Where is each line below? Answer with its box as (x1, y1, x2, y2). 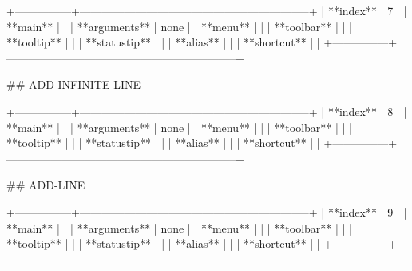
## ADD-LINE (6, 177, 85, 193)
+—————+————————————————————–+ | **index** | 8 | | (6, 102, 407, 119)
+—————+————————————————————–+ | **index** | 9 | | (6, 203, 407, 220)
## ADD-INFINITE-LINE (6, 76, 141, 93)
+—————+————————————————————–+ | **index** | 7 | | (6, 2, 407, 18)
